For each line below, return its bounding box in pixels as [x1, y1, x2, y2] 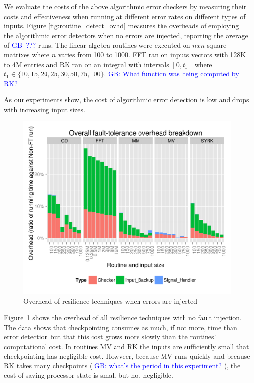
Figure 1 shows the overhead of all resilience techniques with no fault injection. [4, 312, 242, 322]
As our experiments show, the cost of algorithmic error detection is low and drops [4, 95, 249, 105]
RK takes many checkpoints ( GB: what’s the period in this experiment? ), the [4, 360, 241, 370]
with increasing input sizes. [4, 104, 85, 114]
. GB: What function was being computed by [104, 69, 239, 79]
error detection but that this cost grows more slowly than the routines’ [4, 332, 216, 342]
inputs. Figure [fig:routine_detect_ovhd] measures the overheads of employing [4, 21, 239, 31]
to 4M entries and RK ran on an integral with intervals [4, 59, 169, 69]
